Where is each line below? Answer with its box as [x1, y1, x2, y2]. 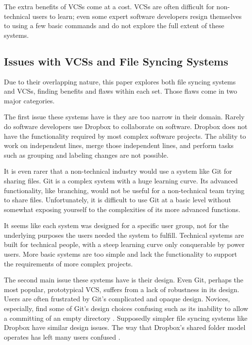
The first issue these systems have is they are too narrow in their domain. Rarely [4, 112, 245, 122]
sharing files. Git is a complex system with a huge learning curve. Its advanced [4, 175, 238, 185]
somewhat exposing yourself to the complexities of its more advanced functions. [4, 204, 241, 214]
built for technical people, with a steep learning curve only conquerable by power [4, 239, 245, 249]
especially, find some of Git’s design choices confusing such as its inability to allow [4, 303, 249, 313]
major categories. [4, 95, 55, 105]
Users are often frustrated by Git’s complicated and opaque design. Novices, [4, 294, 230, 304]
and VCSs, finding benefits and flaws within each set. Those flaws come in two [4, 86, 237, 96]
